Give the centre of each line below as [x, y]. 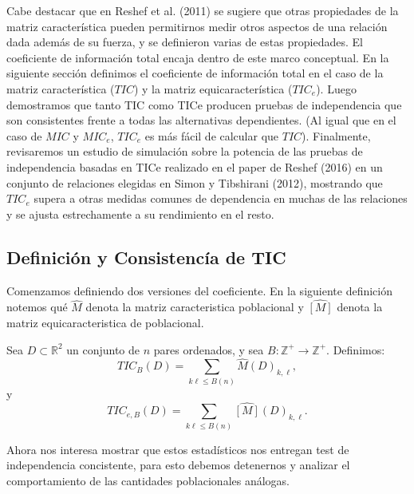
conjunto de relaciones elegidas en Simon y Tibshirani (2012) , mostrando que [195, 182]
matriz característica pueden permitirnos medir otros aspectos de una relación [197, 26]
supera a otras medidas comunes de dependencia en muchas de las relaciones [221, 198]
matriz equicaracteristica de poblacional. [105, 322]
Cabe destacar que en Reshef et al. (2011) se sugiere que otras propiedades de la [203, 10]
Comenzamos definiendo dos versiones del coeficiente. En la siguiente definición [199, 290]
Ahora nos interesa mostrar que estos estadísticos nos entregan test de [178, 449]
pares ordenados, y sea [209, 349]
